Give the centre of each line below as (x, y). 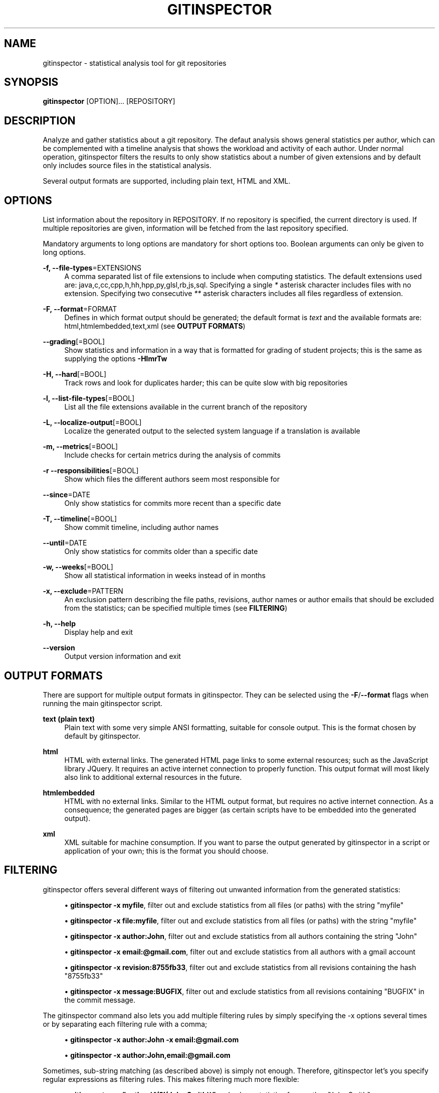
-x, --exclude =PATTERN (83, 591)
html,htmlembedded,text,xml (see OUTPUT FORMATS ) (155, 326)
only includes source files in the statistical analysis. (127, 166)
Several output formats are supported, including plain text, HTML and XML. (167, 181)
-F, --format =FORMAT (80, 309)
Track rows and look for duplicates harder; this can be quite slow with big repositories (206, 383)
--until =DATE (65, 543)
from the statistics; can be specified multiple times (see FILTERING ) (176, 608)
